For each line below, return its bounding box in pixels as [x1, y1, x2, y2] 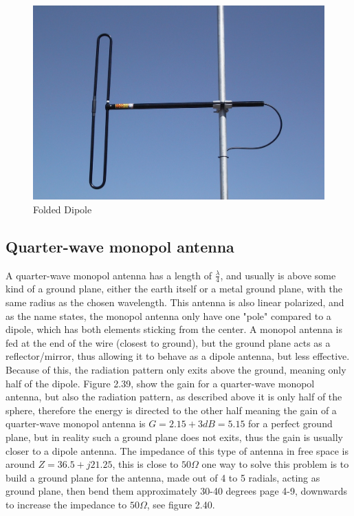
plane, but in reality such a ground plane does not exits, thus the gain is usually [5, 430, 343, 444]
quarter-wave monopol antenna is [5, 416, 146, 431]
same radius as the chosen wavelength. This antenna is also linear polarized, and [5, 295, 344, 310]
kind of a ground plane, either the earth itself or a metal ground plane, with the [5, 281, 342, 296]
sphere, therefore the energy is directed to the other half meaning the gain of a [5, 402, 337, 417]
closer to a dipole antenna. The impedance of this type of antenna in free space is [5, 443, 349, 458]
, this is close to [112, 457, 179, 471]
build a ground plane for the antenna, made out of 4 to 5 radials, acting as [5, 470, 320, 484]
